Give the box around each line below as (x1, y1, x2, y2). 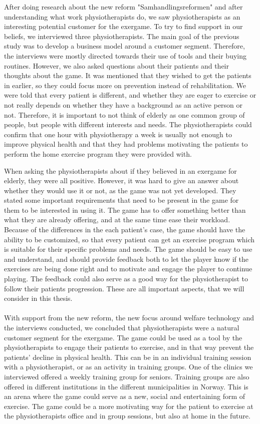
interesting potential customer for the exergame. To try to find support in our (4, 21, 243, 32)
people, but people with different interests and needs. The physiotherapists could (4, 119, 252, 130)
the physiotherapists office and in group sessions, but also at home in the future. (4, 410, 250, 421)
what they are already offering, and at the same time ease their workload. (4, 214, 230, 225)
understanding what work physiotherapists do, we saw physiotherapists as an (4, 11, 240, 22)
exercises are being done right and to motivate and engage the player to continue (4, 263, 252, 274)
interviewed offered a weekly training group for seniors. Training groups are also (4, 371, 249, 381)
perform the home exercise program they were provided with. (4, 148, 192, 159)
